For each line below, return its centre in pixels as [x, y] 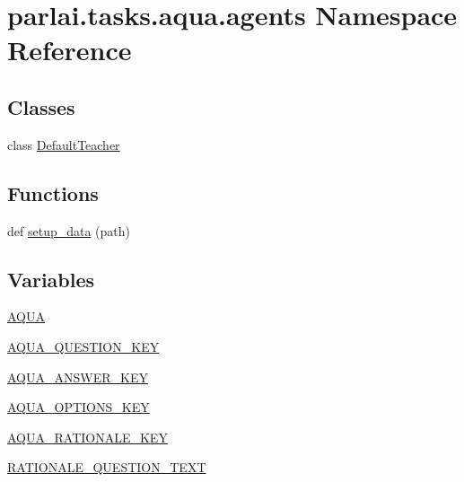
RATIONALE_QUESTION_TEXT [107, 467]
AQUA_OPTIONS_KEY [79, 407]
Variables [51, 279]
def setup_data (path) [69, 230]
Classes [41, 106]
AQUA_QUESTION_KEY [83, 346]
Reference [70, 50]
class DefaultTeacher [64, 144]
